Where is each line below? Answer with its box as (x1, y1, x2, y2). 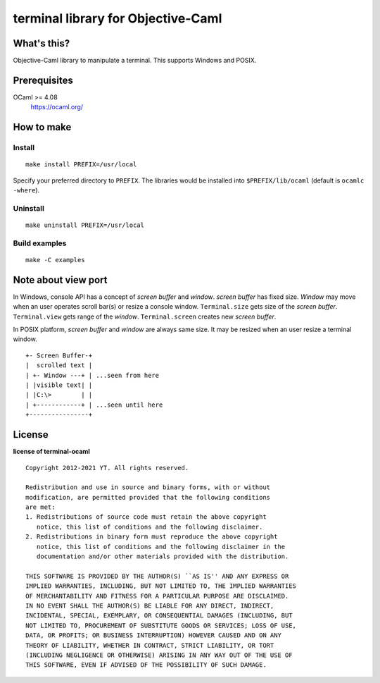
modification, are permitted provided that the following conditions (25, 493, 271, 501)
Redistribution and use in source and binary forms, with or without (25, 484, 271, 491)
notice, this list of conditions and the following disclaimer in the (36, 543, 286, 550)
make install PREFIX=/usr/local (25, 161, 137, 168)
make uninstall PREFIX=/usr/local (25, 221, 144, 229)
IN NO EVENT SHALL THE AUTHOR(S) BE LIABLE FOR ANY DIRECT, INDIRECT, (25, 601, 274, 610)
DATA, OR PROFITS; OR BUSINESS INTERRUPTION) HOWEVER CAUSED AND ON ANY (25, 632, 281, 639)
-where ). (13, 186, 40, 195)
